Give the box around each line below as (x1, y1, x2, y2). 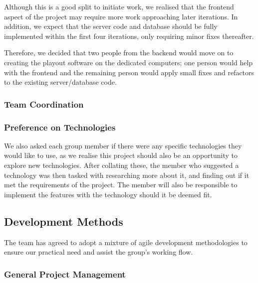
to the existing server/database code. (4, 77, 117, 87)
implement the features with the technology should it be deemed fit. (4, 189, 212, 199)
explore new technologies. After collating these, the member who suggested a (4, 160, 239, 170)
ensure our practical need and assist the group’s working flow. (4, 247, 193, 257)
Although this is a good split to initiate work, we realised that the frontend (4, 1, 234, 11)
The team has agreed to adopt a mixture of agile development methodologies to (4, 237, 248, 247)
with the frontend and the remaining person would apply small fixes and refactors (4, 67, 255, 77)
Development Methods (4, 213, 123, 229)
